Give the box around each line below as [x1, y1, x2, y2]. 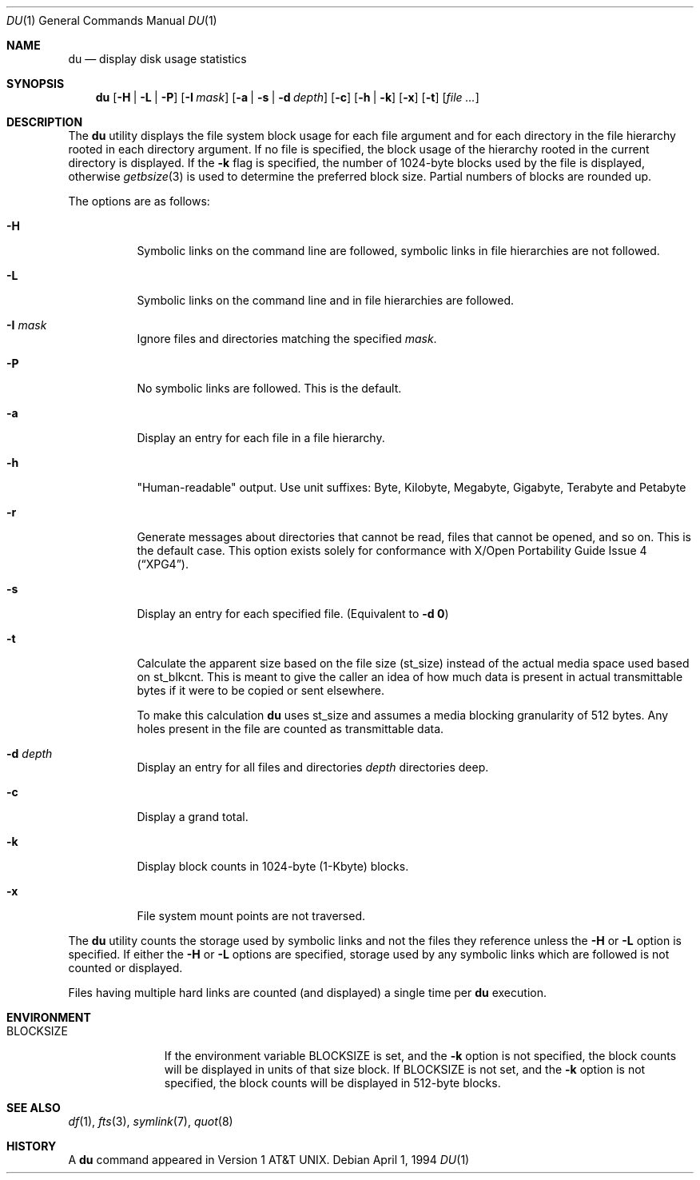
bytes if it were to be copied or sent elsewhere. [137, 684, 385, 697]
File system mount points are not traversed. [137, 909, 365, 923]
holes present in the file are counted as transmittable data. [137, 722, 444, 736]
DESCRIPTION [6, 115, 83, 129]
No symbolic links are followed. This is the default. [137, 381, 402, 395]
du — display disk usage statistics [68, 52, 247, 66]
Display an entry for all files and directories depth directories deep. [137, 760, 489, 774]
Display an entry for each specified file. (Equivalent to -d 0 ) [137, 607, 449, 620]
